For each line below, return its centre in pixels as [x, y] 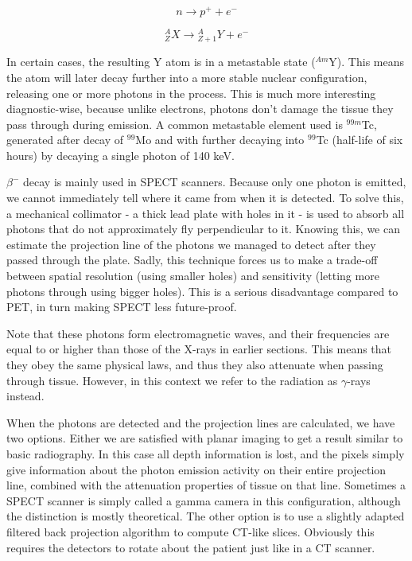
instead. [25, 396]
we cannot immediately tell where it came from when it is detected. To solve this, [205, 198]
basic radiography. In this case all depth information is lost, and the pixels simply [206, 453]
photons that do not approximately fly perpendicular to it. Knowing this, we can [203, 229]
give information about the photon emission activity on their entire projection [196, 469]
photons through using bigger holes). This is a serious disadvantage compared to [202, 291]
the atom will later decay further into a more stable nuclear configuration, [187, 77]
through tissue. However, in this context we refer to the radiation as [172, 380]
